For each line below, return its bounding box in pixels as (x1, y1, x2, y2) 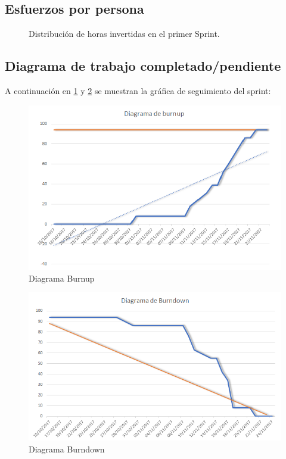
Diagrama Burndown (29, 442, 105, 455)
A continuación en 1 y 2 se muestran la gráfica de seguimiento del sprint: (5, 85, 271, 96)
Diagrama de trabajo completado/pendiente (5, 57, 281, 75)
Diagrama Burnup (29, 271, 95, 284)
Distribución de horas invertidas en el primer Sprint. (29, 27, 220, 40)
